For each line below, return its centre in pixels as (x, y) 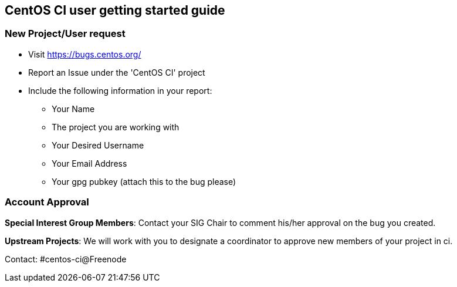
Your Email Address (89, 163)
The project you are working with (116, 127)
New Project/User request (65, 34)
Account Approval (47, 202)
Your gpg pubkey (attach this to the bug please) (144, 181)
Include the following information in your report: (120, 90)
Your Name (73, 109)
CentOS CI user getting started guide (115, 10)
